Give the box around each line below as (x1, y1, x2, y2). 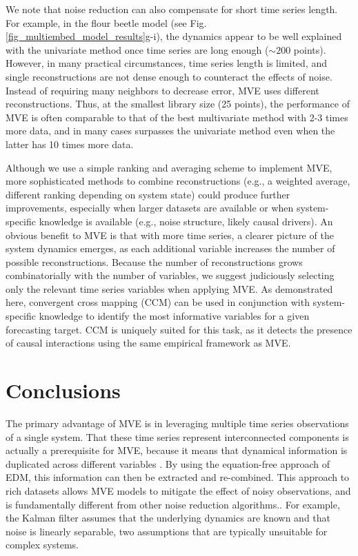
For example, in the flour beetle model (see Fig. (6, 15, 207, 30)
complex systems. (6, 537, 79, 552)
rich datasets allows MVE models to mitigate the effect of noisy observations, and (6, 483, 351, 497)
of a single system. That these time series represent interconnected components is (6, 429, 349, 444)
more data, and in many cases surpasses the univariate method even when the (6, 123, 335, 138)
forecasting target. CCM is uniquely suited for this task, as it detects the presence (6, 322, 352, 336)
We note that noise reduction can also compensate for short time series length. (6, 2, 338, 16)
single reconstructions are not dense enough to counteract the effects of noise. (6, 69, 332, 83)
